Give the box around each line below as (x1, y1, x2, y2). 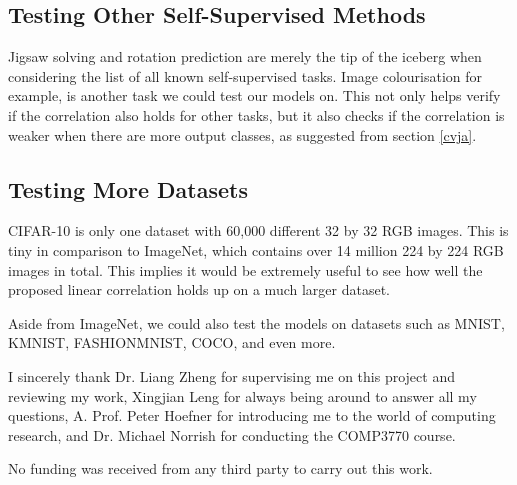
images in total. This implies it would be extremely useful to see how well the (8, 259, 483, 280)
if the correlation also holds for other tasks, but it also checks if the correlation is (8, 104, 505, 125)
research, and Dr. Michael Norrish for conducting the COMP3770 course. (8, 424, 456, 445)
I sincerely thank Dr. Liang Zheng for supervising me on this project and (8, 365, 455, 386)
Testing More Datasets (8, 173, 248, 204)
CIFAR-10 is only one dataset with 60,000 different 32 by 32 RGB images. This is (8, 220, 509, 241)
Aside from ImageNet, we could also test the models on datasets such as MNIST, (8, 312, 505, 333)
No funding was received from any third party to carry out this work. (8, 458, 433, 479)
